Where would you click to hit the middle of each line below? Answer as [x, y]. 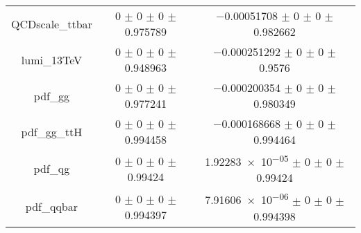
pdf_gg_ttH [52, 131]
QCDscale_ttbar [52, 24]
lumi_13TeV [51, 59]
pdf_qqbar [51, 207]
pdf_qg [52, 169]
